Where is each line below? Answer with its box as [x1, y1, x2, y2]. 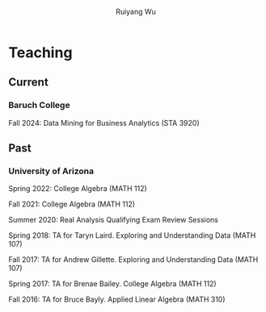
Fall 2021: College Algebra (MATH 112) [8, 199, 136, 209]
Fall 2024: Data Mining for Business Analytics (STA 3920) [8, 118, 200, 127]
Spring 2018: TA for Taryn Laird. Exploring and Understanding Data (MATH [8, 231, 256, 240]
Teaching [8, 44, 73, 61]
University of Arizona [8, 165, 95, 177]
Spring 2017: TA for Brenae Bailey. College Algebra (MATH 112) [8, 279, 217, 289]
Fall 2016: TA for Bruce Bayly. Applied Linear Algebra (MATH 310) [8, 294, 226, 305]
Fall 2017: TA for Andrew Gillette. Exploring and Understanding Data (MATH [8, 255, 259, 264]
